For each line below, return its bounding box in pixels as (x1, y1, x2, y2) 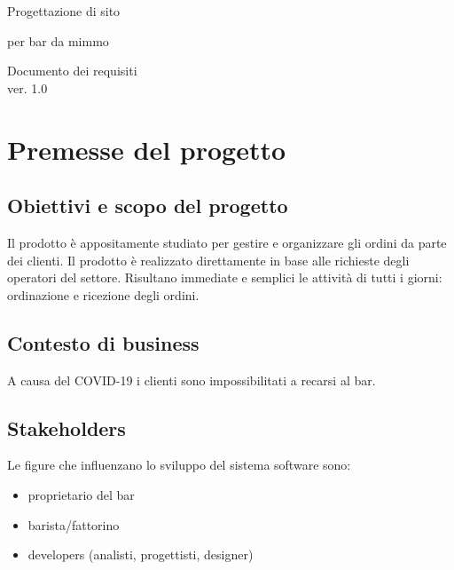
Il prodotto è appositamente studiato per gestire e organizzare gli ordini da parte (7, 233, 447, 251)
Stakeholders (7, 414, 126, 441)
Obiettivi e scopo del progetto (7, 192, 288, 219)
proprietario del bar (27, 485, 135, 503)
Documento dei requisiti (7, 61, 137, 80)
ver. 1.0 (7, 78, 48, 97)
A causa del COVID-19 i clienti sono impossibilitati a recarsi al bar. (7, 370, 376, 389)
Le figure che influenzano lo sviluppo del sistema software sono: (7, 455, 351, 474)
